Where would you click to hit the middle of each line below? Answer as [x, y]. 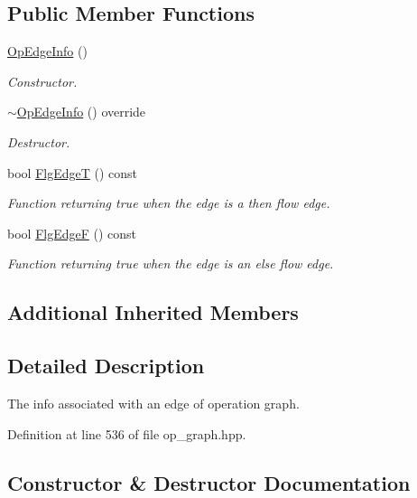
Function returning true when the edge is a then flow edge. [169, 203]
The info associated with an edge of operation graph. [153, 403]
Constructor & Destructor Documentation [209, 482]
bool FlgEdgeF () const [72, 233]
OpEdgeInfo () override [81, 112]
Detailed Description [106, 366]
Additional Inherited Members [153, 312]
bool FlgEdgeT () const [72, 172]
